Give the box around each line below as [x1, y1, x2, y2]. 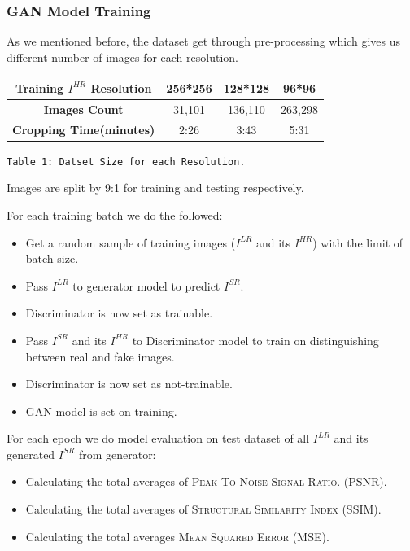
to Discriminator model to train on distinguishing [132, 331, 379, 348]
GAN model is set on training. [25, 402, 177, 419]
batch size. [25, 250, 79, 267]
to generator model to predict [72, 277, 220, 294]
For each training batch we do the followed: [7, 206, 223, 223]
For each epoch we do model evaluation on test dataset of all [7, 430, 310, 447]
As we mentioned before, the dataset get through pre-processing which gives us [7, 33, 400, 50]
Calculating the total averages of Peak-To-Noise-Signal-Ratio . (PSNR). [25, 473, 387, 490]
